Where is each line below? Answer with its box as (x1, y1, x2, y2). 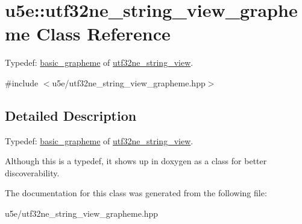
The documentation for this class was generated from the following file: (5, 187, 267, 199)
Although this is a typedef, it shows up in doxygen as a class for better (5, 155, 267, 167)
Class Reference (36, 21, 171, 46)
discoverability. (5, 166, 60, 179)
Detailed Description (5, 106, 137, 124)
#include (5, 76, 39, 89)
